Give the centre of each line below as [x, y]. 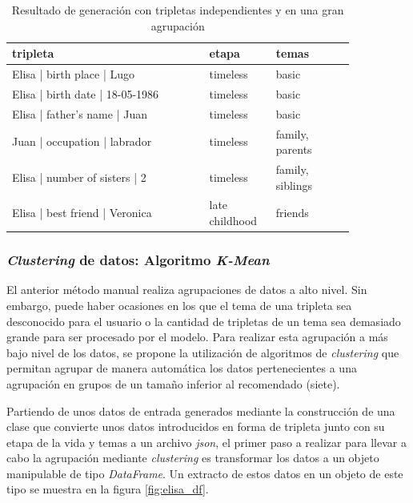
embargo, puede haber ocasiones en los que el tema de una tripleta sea [179, 305]
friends [292, 213]
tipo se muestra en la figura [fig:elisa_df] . [108, 489]
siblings [294, 185]
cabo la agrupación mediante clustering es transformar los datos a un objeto [193, 458]
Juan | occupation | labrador [82, 141]
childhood [233, 221]
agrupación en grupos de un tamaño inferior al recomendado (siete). [173, 383]
